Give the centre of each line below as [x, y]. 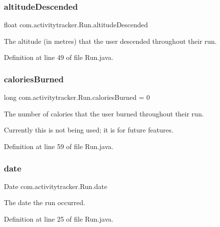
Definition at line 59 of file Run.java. [59, 146]
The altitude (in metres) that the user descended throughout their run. [110, 41]
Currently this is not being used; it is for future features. [89, 130]
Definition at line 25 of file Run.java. [59, 219]
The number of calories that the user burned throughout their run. [104, 113]
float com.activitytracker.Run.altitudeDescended [76, 25]
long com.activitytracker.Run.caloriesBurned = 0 [77, 97]
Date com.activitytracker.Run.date [56, 186]
